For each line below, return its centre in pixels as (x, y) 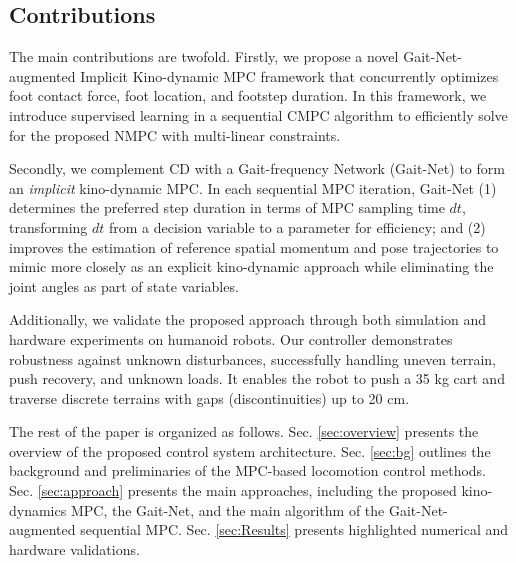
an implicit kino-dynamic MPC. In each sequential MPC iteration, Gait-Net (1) (253, 187)
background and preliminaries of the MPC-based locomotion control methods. (248, 470)
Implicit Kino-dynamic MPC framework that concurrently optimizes (289, 75)
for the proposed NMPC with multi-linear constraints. (175, 134)
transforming (48, 226)
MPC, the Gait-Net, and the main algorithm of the (227, 509)
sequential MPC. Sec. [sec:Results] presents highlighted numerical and (294, 529)
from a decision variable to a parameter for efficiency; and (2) (297, 226)
